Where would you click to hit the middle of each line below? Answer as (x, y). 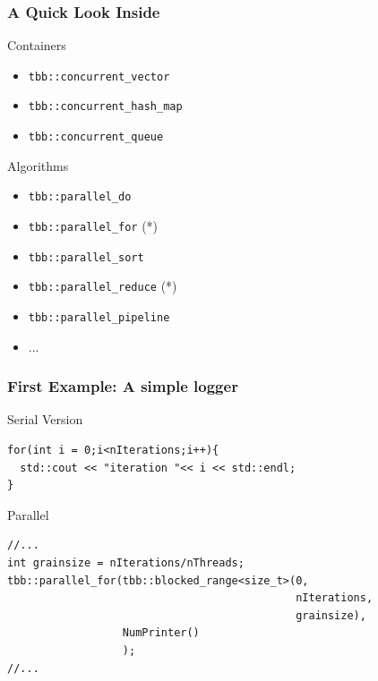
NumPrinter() (161, 633)
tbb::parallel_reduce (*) (103, 286)
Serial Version (45, 419)
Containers (37, 45)
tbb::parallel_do (80, 197)
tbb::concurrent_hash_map (105, 107)
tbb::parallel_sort (86, 257)
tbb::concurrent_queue (96, 137)
